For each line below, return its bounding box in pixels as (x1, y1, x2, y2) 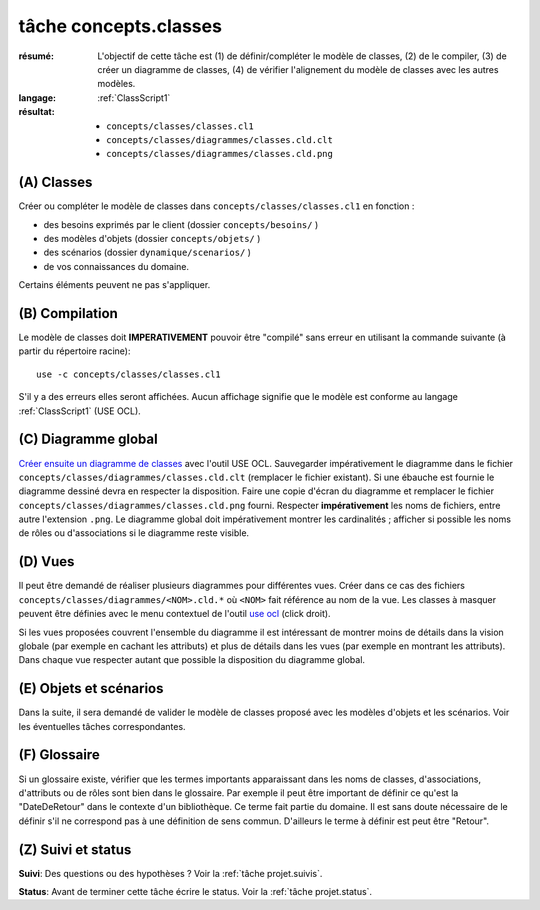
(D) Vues (18, 553, 75, 570)
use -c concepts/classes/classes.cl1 (36, 368, 222, 380)
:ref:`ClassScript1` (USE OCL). (18, 405, 142, 417)
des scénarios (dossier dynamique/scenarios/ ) (43, 246, 252, 259)
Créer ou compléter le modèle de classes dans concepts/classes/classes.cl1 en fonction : (18, 200, 415, 212)
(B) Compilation (18, 305, 119, 322)
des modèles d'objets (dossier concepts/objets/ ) (43, 232, 261, 244)
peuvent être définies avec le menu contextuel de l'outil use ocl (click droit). (18, 608, 331, 620)
